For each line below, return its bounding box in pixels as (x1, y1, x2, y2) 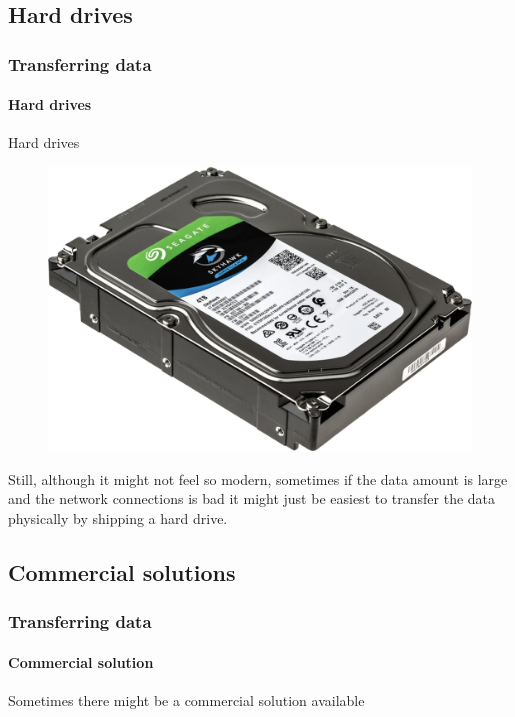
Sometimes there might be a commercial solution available (8, 689, 365, 710)
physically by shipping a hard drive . (8, 507, 228, 528)
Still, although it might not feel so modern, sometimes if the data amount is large (8, 468, 508, 489)
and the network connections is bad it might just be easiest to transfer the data (8, 488, 496, 509)
